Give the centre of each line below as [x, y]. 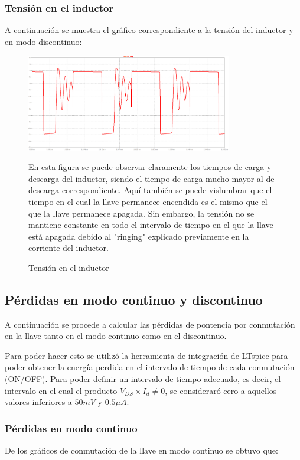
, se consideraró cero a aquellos [221, 390]
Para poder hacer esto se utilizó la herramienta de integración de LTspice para [146, 355]
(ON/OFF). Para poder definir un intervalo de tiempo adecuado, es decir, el [143, 379]
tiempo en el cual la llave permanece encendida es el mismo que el [148, 201]
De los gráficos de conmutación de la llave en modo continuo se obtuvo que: [141, 450]
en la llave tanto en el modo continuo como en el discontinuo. [116, 336]
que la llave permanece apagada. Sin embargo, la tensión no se [141, 213]
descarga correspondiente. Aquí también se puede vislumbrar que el [150, 190]
